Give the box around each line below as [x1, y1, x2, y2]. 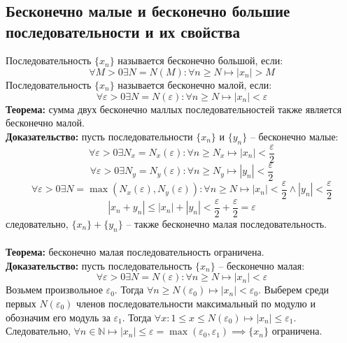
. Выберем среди [258, 282, 330, 297]
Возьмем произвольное [6, 282, 103, 297]
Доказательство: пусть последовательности [6, 129, 193, 143]
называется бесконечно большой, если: [118, 53, 283, 68]
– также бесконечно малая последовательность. [126, 216, 327, 231]
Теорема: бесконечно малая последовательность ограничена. [6, 245, 264, 259]
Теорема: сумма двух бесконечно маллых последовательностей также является [6, 101, 342, 116]
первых [6, 295, 36, 310]
